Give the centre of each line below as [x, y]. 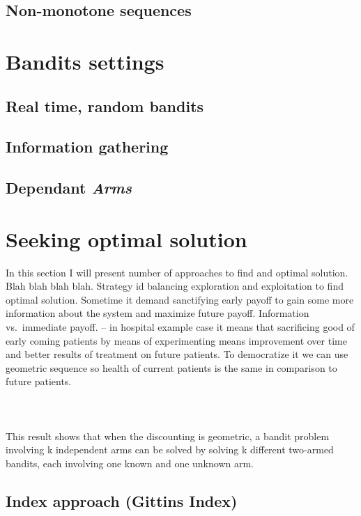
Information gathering [87, 147]
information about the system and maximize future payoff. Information [158, 313]
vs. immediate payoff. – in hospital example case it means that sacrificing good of [180, 327]
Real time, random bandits [105, 105]
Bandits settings [85, 61]
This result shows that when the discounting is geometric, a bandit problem [168, 436]
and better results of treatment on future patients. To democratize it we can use [177, 354]
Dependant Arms [69, 188]
